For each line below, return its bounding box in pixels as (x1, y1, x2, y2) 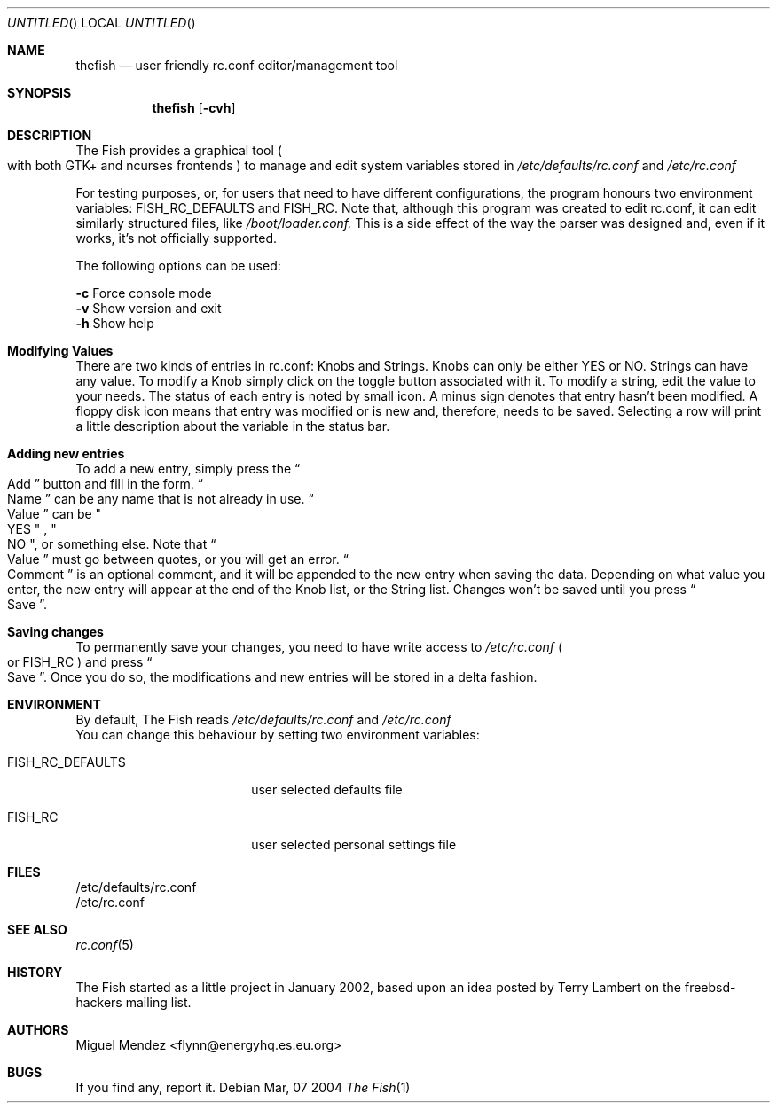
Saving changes (7, 624, 104, 639)
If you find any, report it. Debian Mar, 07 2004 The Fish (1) (75, 1080, 411, 1095)
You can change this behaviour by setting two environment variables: (75, 727, 480, 742)
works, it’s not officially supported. (75, 231, 277, 246)
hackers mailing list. (75, 995, 192, 1010)
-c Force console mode (75, 285, 212, 301)
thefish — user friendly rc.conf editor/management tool (75, 58, 398, 73)
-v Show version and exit (75, 301, 222, 316)
